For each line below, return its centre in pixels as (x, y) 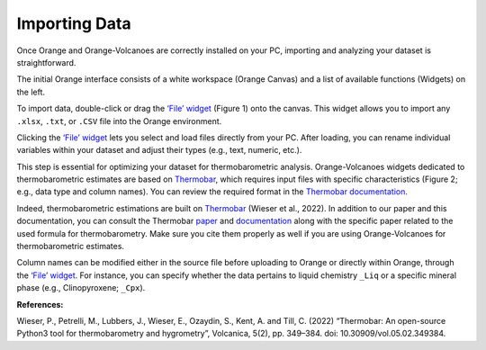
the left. (31, 92)
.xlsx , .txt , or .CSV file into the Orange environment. (119, 121)
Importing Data (74, 23)
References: (40, 304)
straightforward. (46, 62)
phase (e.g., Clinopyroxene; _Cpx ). (81, 288)
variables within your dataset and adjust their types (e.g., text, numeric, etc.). (159, 150)
